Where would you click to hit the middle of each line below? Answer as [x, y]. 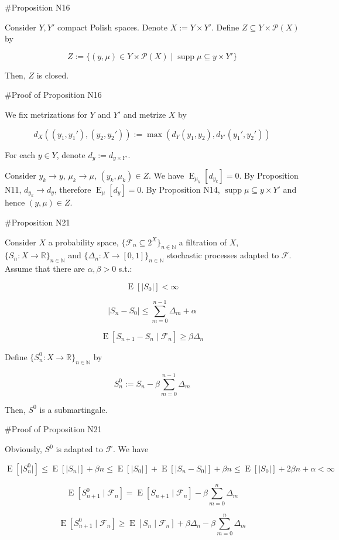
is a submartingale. [73, 409]
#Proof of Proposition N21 [53, 429]
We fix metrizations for [46, 114]
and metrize [145, 114]
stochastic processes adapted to [223, 255]
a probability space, [83, 242]
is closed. [53, 75]
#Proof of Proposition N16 [53, 95]
